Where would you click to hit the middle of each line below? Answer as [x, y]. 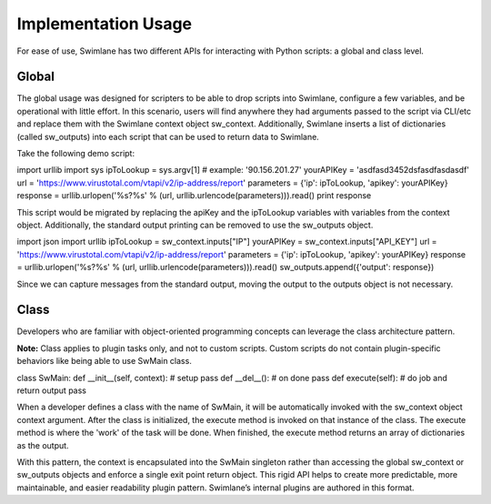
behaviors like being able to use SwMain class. [105, 361]
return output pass [51, 390]
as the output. [43, 445]
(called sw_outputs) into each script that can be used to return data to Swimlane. [168, 136]
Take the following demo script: [76, 154]
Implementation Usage [105, 24]
